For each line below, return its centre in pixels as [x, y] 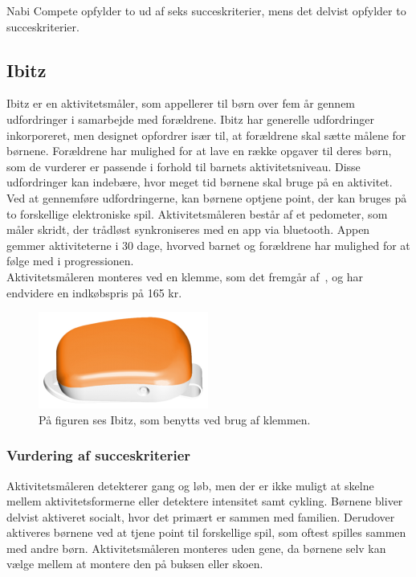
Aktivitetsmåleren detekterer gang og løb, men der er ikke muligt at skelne [190, 485]
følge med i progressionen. [70, 261]
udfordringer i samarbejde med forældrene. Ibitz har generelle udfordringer [190, 119]
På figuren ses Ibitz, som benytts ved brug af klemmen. [175, 419]
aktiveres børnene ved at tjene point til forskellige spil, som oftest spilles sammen [206, 532]
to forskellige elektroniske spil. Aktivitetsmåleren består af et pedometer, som [197, 213]
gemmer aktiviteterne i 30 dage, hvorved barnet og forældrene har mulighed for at [208, 245]
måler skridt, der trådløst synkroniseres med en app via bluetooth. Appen [188, 229]
